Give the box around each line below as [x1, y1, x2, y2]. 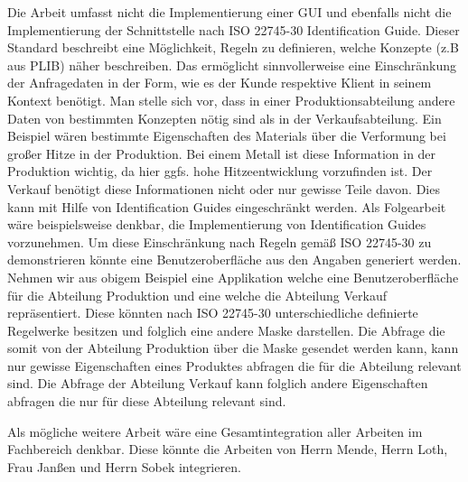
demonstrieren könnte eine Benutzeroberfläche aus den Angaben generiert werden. [7, 250, 462, 269]
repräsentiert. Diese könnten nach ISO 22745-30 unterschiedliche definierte [7, 303, 418, 322]
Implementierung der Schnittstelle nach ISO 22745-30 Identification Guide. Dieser [7, 20, 460, 39]
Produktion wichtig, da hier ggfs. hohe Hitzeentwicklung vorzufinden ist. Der [7, 162, 433, 181]
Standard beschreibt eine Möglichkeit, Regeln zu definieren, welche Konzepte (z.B [7, 38, 459, 57]
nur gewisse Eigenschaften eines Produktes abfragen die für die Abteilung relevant [7, 356, 462, 375]
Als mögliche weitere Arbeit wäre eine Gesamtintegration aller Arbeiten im [7, 422, 423, 440]
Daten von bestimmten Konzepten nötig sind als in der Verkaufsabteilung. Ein [7, 108, 442, 127]
